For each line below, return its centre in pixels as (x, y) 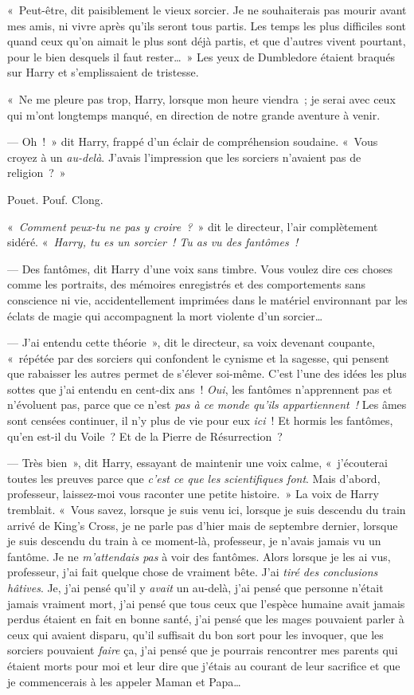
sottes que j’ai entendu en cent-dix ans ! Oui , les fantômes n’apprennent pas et (200, 389)
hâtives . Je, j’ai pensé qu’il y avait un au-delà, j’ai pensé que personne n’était (195, 587)
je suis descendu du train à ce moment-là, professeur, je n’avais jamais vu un (194, 541)
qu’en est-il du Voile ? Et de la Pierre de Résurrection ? (145, 436)
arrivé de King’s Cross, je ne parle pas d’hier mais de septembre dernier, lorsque (203, 525)
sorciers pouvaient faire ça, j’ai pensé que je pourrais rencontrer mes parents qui (203, 650)
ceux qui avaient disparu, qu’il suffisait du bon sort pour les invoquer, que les (195, 634)
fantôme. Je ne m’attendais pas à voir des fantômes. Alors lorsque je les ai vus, (199, 556)
